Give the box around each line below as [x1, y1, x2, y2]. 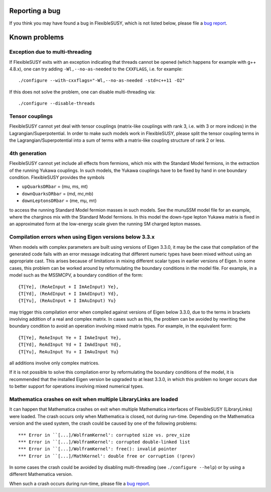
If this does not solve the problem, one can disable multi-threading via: [9, 88, 156, 95]
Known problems [9, 33, 64, 42]
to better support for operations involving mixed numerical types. [9, 383, 144, 389]
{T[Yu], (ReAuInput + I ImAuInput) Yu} [18, 298, 116, 304]
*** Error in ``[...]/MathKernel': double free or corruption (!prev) [18, 453, 196, 459]
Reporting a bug [9, 7, 61, 15]
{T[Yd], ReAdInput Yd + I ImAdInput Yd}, [18, 342, 121, 348]
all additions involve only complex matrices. [9, 360, 100, 366]
